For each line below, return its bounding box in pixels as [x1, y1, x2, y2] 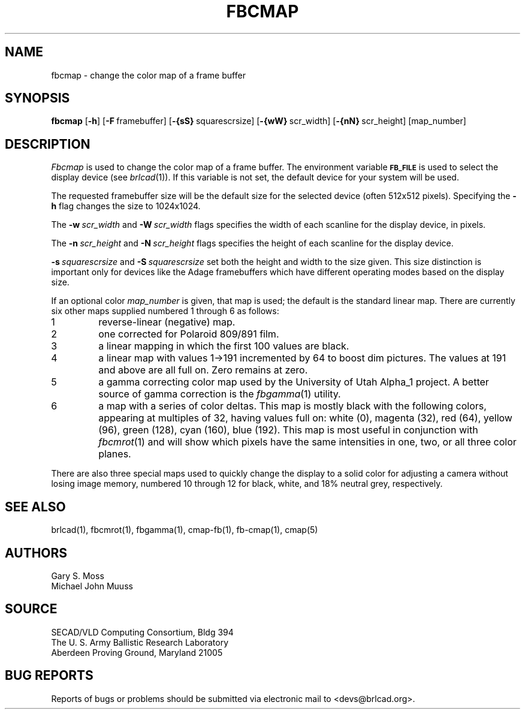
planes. [98, 448, 131, 460]
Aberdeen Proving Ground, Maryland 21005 [51, 647, 223, 658]
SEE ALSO [5, 499, 66, 514]
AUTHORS [5, 545, 68, 561]
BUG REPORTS [5, 668, 93, 683]
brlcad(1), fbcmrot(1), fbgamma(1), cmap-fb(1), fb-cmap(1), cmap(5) [51, 525, 318, 535]
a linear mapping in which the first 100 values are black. [98, 340, 349, 353]
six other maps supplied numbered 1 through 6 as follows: [51, 306, 279, 317]
